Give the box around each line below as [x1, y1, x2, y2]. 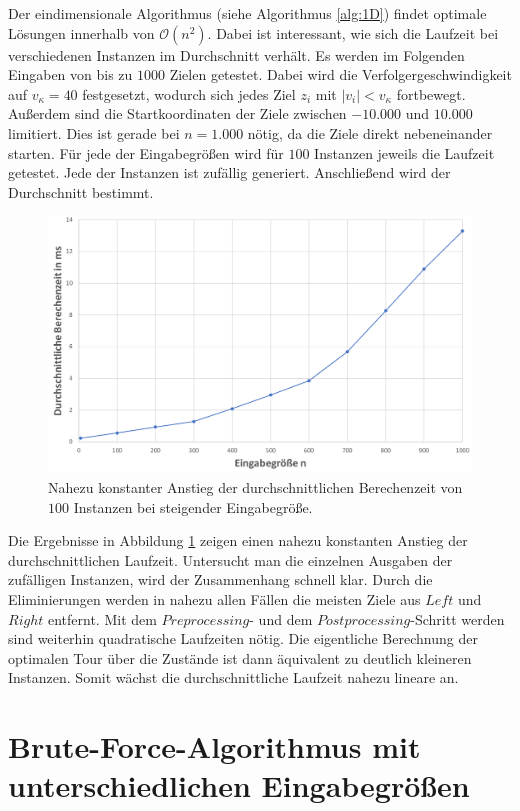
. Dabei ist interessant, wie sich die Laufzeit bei [207, 22, 499, 43]
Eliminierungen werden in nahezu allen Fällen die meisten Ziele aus [8, 589, 421, 610]
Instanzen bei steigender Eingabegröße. [73, 496, 313, 517]
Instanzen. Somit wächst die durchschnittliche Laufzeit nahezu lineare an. [8, 667, 459, 688]
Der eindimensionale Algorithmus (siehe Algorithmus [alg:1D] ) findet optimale [8, 3, 487, 23]
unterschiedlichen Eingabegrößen [8, 765, 470, 806]
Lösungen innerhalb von [8, 22, 155, 43]
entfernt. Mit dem [47, 608, 157, 629]
